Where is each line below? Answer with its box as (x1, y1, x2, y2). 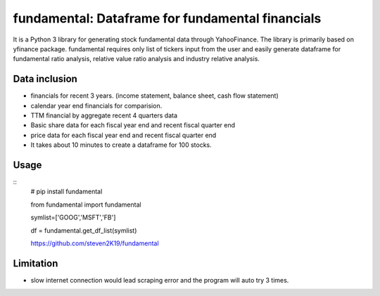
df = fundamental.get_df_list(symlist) (30, 226, 137, 235)
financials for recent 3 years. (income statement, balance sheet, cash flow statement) (30, 91, 279, 100)
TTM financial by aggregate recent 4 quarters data (30, 111, 178, 120)
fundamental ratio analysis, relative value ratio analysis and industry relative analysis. (13, 55, 260, 63)
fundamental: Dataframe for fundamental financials (13, 11, 322, 26)
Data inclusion (13, 73, 77, 85)
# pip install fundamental (30, 187, 103, 196)
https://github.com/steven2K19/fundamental (30, 239, 159, 247)
